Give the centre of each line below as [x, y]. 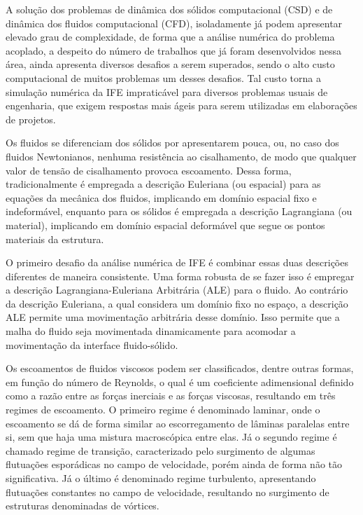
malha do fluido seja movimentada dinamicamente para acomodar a [151, 331]
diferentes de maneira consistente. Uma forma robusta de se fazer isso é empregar [180, 276]
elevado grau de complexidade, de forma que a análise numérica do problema [170, 37]
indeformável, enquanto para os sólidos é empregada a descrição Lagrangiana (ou [179, 211]
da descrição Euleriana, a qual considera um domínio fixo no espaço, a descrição [177, 303]
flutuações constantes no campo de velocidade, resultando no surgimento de [168, 492]
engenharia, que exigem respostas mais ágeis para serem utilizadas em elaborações [181, 105]
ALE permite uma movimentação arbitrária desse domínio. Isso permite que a [173, 317]
